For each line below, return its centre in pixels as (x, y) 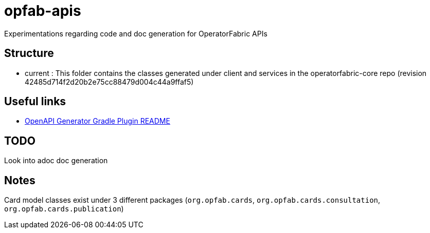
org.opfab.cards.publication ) (64, 209)
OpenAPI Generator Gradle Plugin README (97, 121)
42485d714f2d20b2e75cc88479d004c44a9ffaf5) (109, 82)
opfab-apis (43, 11)
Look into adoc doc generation (56, 161)
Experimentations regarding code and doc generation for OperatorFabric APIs (136, 33)
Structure (29, 53)
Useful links (35, 102)
